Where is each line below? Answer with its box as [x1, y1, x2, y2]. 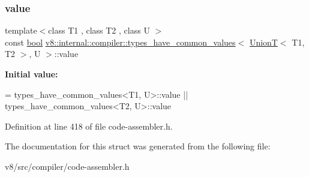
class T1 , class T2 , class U [48, 24, 150, 37]
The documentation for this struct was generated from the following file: [5, 140, 271, 152]
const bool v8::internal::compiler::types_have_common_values [5, 35, 236, 48]
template [5, 24, 37, 37]
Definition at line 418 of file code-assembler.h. [5, 119, 173, 132]
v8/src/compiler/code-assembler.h [5, 160, 130, 172]
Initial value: [5, 68, 58, 80]
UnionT [249, 35, 278, 48]
